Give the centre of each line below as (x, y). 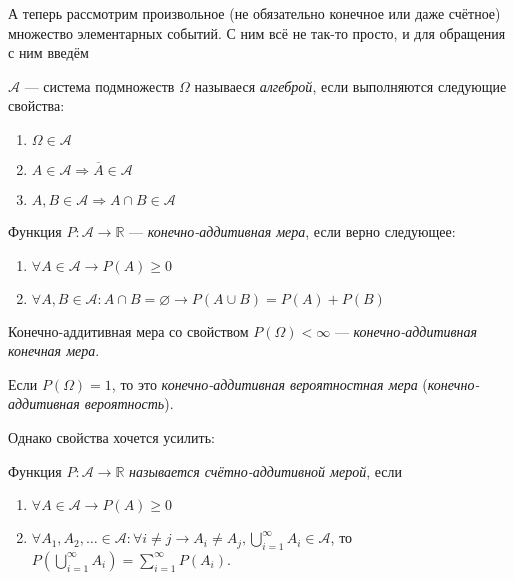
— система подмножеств (99, 85)
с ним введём (48, 52)
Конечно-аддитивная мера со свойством (128, 330)
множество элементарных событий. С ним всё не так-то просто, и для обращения (257, 32)
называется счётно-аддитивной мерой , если (266, 470)
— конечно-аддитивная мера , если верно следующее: (292, 230)
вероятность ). (129, 403)
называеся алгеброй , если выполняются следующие (350, 85)
